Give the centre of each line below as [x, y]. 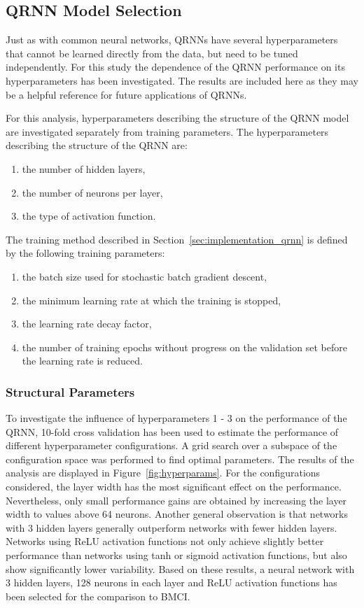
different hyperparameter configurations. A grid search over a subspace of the [171, 445]
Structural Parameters [70, 391]
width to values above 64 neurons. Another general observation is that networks [177, 514]
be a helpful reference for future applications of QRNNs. [126, 94]
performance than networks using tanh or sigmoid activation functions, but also [176, 555]
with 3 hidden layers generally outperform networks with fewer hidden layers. [171, 527]
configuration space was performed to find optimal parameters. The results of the [180, 459]
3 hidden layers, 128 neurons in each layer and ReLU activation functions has [171, 582]
